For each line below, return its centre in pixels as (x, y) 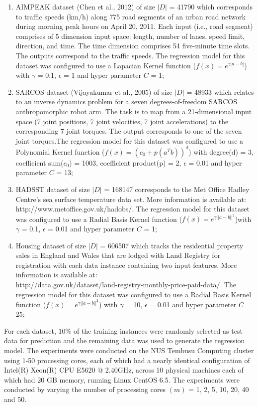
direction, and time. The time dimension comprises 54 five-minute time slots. (133, 46)
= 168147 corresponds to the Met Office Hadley (177, 189)
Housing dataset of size (51, 245)
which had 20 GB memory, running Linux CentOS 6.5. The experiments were (122, 379)
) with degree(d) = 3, (221, 151)
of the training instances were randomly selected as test (158, 330)
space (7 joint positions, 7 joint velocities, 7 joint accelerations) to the (122, 121)
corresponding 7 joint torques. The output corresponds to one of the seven (129, 131)
